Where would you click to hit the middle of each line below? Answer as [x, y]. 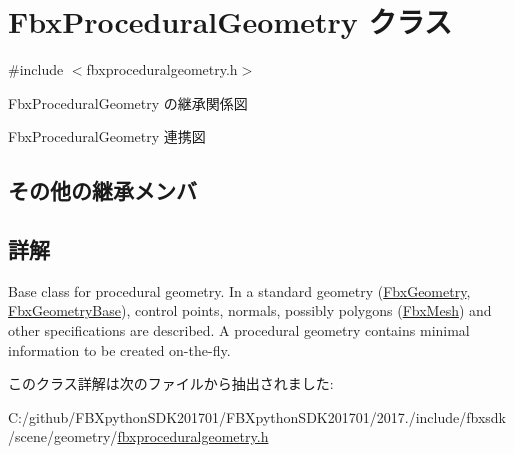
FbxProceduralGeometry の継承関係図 [128, 102]
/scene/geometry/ [63, 436]
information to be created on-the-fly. [119, 349]
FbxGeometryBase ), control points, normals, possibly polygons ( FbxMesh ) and [250, 310]
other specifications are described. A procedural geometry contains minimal [239, 330]
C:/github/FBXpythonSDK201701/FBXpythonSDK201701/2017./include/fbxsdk [257, 416]
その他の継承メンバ [102, 190]
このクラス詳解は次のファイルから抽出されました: [171, 383]
